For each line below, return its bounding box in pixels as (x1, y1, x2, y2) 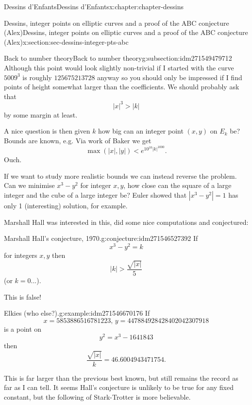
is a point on (4, 323, 42, 334)
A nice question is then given (4, 126, 90, 136)
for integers (4, 250, 37, 260)
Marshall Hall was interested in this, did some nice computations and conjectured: (4, 217, 249, 227)
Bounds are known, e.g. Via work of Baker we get (4, 135, 151, 146)
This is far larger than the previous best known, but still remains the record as (4, 372, 238, 383)
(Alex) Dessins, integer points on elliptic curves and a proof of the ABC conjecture (4, 27, 248, 37)
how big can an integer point (98, 126, 184, 136)
